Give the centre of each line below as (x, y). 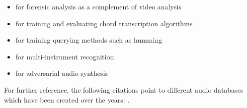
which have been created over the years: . (67, 99)
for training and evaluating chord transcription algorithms (104, 23)
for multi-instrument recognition (65, 56)
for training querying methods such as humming (89, 40)
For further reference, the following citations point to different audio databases (124, 89)
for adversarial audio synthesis (62, 73)
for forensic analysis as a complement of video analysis (98, 6)
